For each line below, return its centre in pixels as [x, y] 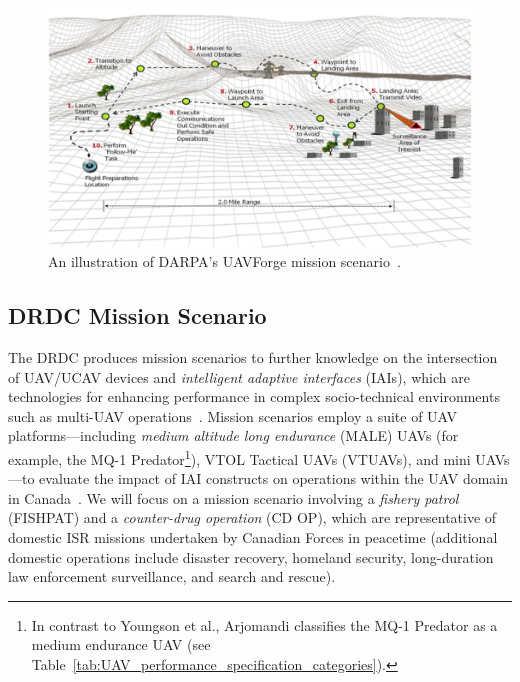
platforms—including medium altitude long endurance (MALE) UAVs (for [233, 435]
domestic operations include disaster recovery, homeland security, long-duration [251, 556]
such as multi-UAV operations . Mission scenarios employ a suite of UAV [233, 415]
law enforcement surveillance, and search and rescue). [172, 576]
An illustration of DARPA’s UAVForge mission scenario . [224, 261]
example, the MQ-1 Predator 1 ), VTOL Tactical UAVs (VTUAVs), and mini [239, 457]
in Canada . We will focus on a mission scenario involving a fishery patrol [233, 497]
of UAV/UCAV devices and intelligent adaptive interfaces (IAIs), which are [239, 376]
